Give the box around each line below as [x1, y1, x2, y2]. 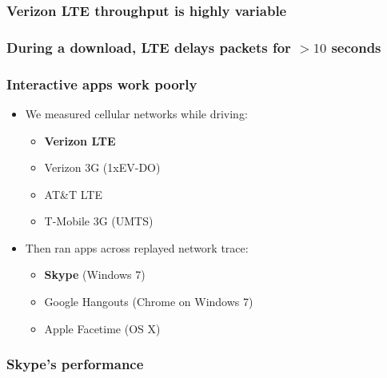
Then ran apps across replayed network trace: [25, 239, 249, 256]
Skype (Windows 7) [44, 266, 146, 283]
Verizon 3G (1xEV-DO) [44, 159, 161, 176]
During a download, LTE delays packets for [6, 37, 291, 57]
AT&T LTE [44, 185, 102, 202]
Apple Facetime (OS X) [44, 320, 161, 336]
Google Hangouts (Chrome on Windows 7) [44, 293, 253, 310]
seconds [331, 37, 381, 57]
